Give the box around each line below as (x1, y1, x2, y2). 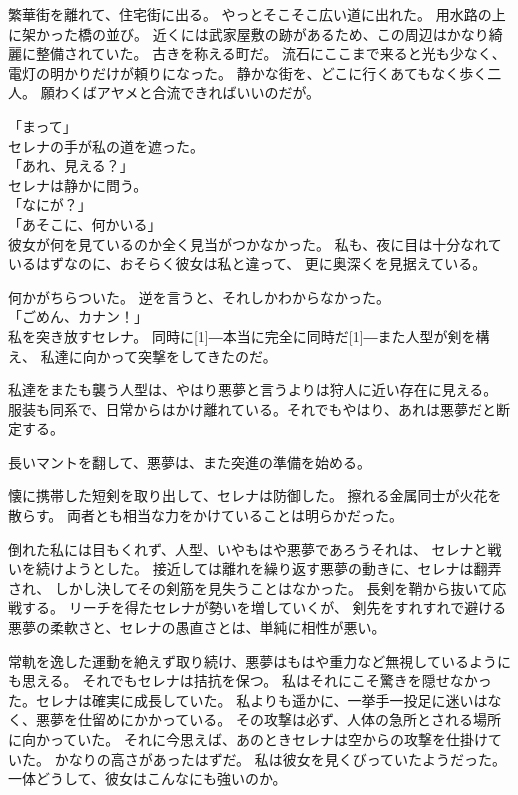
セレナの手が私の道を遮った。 (8, 135, 204, 156)
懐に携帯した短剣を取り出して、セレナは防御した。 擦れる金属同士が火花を (8, 485, 502, 506)
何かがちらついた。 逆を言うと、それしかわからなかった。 (8, 286, 391, 307)
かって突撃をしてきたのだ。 (96, 345, 277, 366)
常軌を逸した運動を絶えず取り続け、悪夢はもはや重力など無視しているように (8, 650, 511, 671)
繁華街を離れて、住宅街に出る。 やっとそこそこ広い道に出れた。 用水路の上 (8, 4, 506, 24)
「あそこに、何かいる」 (8, 213, 162, 234)
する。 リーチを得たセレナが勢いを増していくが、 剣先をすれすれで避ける (21, 597, 507, 618)
